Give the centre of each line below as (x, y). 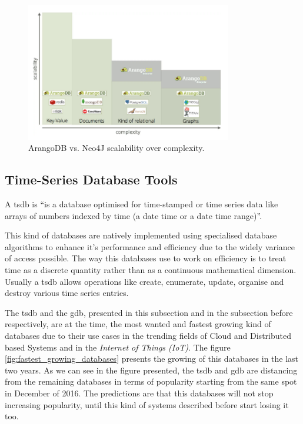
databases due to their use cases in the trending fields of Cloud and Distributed (148, 335)
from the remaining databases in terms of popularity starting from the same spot (151, 381)
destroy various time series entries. (67, 293)
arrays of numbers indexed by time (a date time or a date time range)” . (134, 215)
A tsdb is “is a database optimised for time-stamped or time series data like (141, 204)
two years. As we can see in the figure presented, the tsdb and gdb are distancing (151, 370)
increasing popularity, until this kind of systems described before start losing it (147, 404)
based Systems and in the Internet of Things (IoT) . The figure (118, 347)
